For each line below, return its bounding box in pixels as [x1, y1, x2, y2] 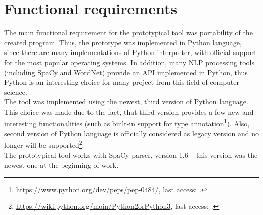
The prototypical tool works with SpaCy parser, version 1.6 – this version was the [4, 149, 258, 160]
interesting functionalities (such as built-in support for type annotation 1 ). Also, [4, 117, 250, 129]
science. [4, 86, 27, 97]
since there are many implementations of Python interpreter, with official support [4, 47, 257, 58]
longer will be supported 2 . [4, 138, 84, 150]
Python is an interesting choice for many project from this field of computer [4, 77, 239, 87]
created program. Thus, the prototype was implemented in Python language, [4, 37, 242, 47]
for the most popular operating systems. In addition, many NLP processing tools [4, 57, 254, 67]
